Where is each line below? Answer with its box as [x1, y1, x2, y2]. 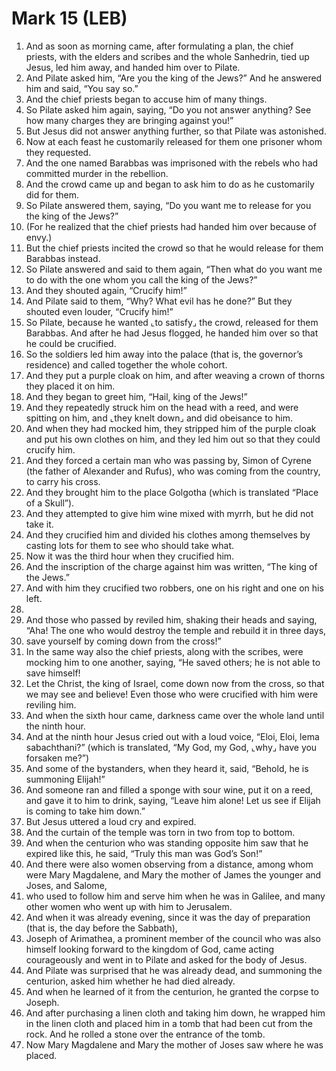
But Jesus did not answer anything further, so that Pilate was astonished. [25, 125, 327, 137]
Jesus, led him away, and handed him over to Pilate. [25, 61, 241, 73]
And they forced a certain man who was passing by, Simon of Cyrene [25, 454, 312, 466]
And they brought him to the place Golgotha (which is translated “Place [25, 486, 319, 498]
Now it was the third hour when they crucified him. [25, 550, 235, 562]
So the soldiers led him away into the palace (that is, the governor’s [25, 348, 304, 360]
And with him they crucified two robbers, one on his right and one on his [25, 582, 324, 594]
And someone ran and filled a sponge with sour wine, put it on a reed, [25, 783, 314, 796]
